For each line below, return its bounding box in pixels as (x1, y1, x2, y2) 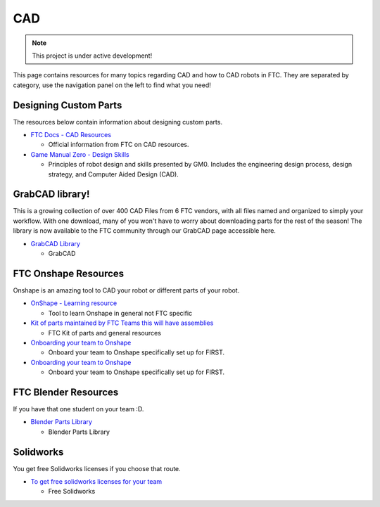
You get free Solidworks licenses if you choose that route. (13, 464, 181, 473)
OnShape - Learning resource (30, 299, 118, 307)
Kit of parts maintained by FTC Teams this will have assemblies (30, 319, 214, 327)
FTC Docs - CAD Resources (30, 131, 112, 139)
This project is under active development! (32, 51, 153, 60)
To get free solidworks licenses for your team (30, 477, 163, 486)
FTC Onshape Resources (13, 267, 125, 279)
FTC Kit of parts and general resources (48, 328, 162, 337)
